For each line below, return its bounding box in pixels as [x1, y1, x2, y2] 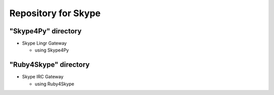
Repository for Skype [9, 8, 101, 19]
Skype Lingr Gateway [22, 40, 67, 46]
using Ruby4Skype [35, 81, 75, 87]
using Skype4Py [35, 47, 69, 53]
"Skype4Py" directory [9, 27, 82, 35]
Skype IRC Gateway [22, 74, 63, 80]
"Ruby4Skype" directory [9, 61, 90, 69]
